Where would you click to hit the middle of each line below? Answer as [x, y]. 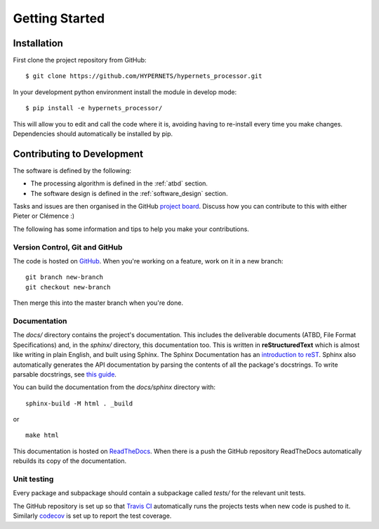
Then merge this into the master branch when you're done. [98, 303]
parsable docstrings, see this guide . [65, 374]
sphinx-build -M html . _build [79, 403]
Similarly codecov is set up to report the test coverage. [92, 516]
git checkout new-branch [68, 287]
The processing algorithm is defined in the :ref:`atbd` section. [119, 183]
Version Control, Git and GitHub [68, 247]
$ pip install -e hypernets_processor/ [94, 108]
